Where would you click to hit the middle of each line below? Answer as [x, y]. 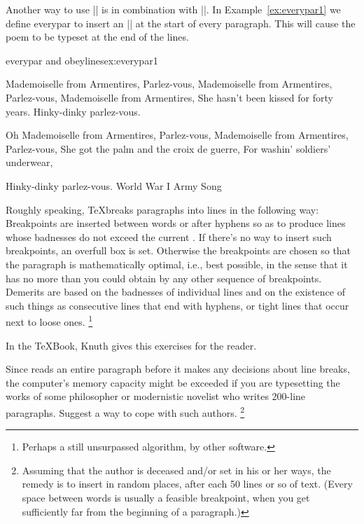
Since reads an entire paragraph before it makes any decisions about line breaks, [178, 369]
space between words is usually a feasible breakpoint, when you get [166, 497]
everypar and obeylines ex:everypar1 [82, 60]
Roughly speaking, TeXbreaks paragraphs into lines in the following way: [162, 209]
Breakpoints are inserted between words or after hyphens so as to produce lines [176, 223]
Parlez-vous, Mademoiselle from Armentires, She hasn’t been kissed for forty [169, 97]
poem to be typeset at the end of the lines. [97, 37]
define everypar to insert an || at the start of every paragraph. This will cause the [181, 23]
